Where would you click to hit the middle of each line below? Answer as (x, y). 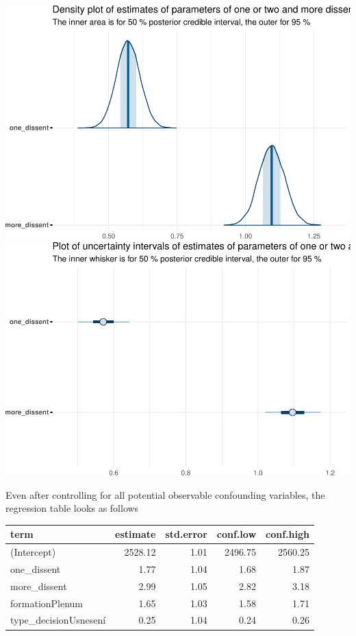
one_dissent (36, 568)
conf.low (237, 534)
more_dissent (39, 586)
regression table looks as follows (72, 508)
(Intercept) (33, 552)
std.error (186, 534)
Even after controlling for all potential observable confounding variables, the (165, 494)
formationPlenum (47, 603)
